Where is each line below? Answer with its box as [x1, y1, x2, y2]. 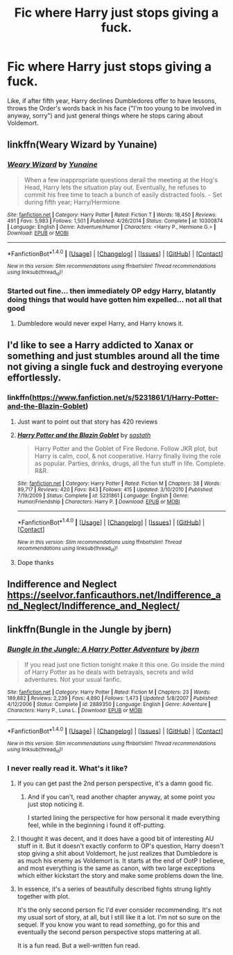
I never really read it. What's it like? [7, 763, 128, 773]
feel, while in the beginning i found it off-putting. [27, 821, 166, 829]
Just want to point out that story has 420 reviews [17, 417, 158, 426]
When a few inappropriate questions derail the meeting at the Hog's [24, 175, 218, 184]
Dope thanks [17, 558, 54, 566]
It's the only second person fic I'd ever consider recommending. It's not [17, 906, 223, 914]
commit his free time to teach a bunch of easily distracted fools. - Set [24, 190, 223, 199]
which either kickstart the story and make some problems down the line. [17, 871, 224, 879]
